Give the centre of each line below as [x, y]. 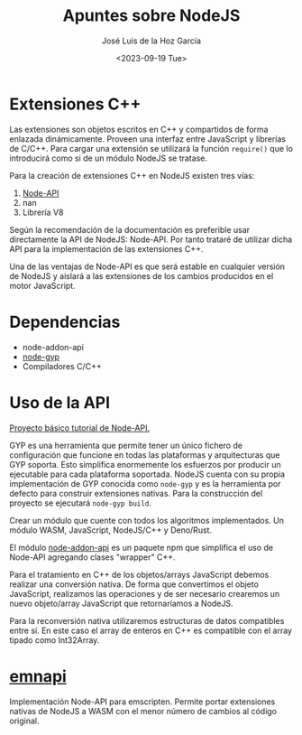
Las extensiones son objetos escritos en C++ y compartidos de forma [139, 129]
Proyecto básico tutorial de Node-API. [80, 428]
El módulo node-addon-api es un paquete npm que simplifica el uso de [141, 547]
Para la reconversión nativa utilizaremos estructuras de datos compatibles [147, 620]
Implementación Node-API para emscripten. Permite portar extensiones [142, 702]
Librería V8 [43, 212]
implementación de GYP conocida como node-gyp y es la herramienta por [145, 483]
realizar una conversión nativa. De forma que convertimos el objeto [134, 584]
